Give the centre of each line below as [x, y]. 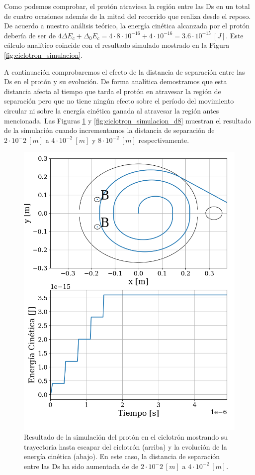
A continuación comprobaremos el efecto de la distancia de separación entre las [125, 71]
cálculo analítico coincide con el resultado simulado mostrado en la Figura [117, 45]
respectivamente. [164, 140]
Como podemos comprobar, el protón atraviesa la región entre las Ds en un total [127, 6]
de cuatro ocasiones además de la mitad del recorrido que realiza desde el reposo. [127, 16]
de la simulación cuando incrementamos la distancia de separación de [109, 130]
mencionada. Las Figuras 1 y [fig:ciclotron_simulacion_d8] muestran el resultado [128, 120]
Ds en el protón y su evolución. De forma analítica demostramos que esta [116, 81]
